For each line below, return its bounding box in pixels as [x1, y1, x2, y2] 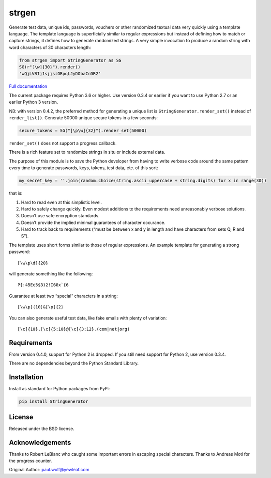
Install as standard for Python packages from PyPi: [9, 386, 110, 392]
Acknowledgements [9, 438, 71, 446]
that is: [9, 191, 23, 196]
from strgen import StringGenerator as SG [19, 57, 121, 63]
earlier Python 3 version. [9, 99, 58, 105]
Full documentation [9, 83, 47, 89]
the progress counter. [9, 458, 52, 463]
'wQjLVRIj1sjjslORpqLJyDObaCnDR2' [19, 71, 101, 77]
